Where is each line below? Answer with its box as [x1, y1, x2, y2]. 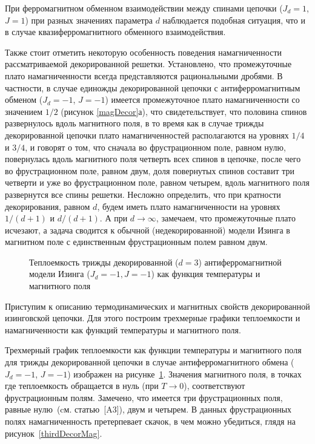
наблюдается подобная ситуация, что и [162, 13, 305, 26]
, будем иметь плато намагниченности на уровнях [97, 200, 280, 212]
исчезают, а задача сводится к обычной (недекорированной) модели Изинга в [5, 223, 290, 236]
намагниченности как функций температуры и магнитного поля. [5, 323, 241, 336]
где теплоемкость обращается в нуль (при [5, 379, 159, 392]
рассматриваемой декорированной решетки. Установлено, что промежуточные [5, 57, 292, 70]
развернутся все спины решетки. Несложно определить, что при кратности [5, 188, 281, 200]
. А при [99, 212, 128, 224]
